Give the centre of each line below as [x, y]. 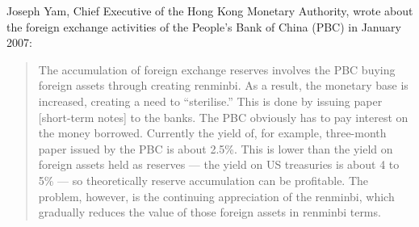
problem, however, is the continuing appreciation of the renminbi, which [216, 196]
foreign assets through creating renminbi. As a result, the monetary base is [223, 85]
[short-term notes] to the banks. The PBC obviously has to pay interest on [223, 117]
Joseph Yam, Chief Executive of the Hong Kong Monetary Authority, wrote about [210, 11]
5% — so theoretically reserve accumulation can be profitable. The [203, 180]
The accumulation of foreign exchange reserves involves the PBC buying [217, 69]
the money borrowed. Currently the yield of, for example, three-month [212, 133]
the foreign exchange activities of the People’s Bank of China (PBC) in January [204, 26]
